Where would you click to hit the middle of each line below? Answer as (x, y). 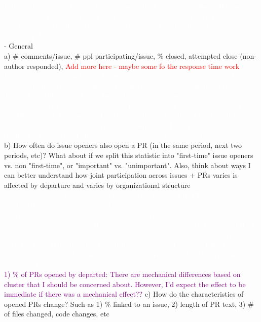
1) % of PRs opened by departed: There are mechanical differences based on (122, 274)
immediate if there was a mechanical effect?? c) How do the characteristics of (124, 294)
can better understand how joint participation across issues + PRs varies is (121, 175)
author (14, 66)
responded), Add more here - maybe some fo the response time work (133, 66)
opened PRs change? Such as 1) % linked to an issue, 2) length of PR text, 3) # (129, 304)
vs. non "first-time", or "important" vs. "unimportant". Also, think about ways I (127, 165)
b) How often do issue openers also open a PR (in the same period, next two (123, 145)
